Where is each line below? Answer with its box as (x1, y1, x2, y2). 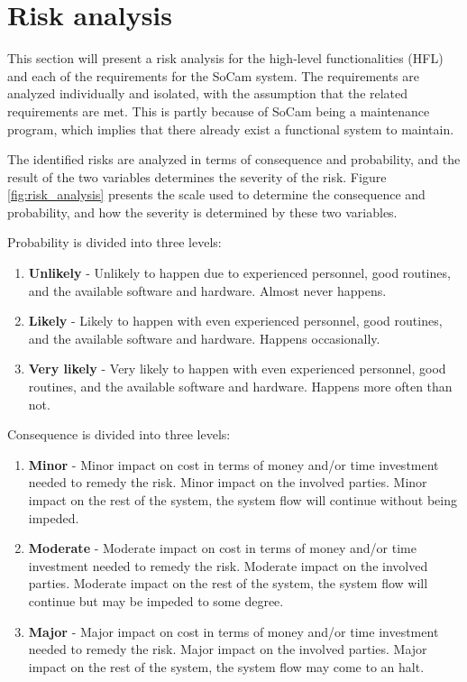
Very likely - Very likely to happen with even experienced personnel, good (28, 359, 446, 378)
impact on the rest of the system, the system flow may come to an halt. (28, 657, 425, 676)
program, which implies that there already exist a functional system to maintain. (7, 119, 454, 138)
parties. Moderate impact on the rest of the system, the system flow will (28, 574, 428, 593)
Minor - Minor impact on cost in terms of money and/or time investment (28, 455, 439, 474)
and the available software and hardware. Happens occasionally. (28, 328, 380, 347)
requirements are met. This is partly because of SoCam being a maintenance (7, 101, 430, 120)
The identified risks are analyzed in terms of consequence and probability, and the (7, 150, 461, 169)
